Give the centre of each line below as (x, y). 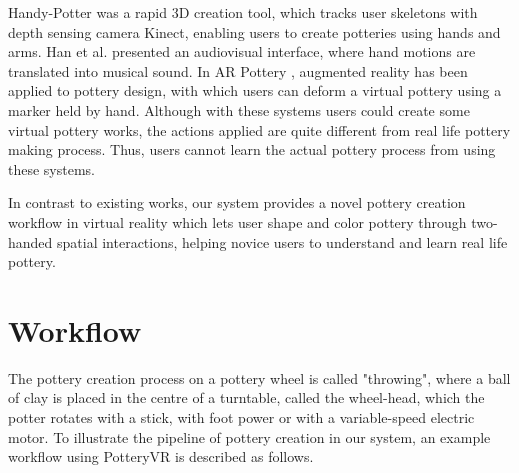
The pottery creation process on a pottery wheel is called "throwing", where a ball (259, 377)
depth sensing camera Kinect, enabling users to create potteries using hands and (254, 31)
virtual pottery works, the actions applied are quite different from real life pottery (259, 129)
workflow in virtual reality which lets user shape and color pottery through (237, 221)
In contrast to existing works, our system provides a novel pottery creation (237, 202)
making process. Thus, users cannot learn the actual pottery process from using (252, 149)
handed (30, 241)
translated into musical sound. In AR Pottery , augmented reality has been (238, 70)
